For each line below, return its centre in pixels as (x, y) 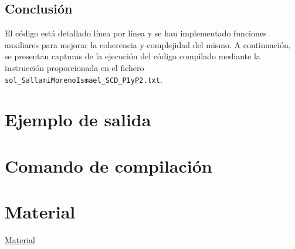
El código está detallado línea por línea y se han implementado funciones (136, 33)
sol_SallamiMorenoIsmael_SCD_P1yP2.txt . (84, 79)
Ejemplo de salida (78, 120)
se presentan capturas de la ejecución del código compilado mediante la (133, 56)
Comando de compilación (108, 165)
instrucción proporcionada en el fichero (74, 67)
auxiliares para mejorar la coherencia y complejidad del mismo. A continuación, (148, 44)
